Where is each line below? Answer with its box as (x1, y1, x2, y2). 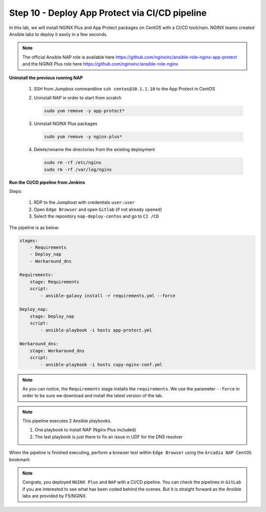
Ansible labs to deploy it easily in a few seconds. (9, 31, 108, 37)
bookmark (9, 456, 30, 462)
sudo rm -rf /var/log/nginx (44, 166, 112, 172)
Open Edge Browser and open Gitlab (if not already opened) (33, 206, 163, 212)
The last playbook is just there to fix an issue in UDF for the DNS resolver (34, 434, 183, 440)
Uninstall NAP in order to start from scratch (33, 95, 122, 101)
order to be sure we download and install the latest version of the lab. (22, 393, 164, 399)
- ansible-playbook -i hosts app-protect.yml (40, 327, 152, 333)
